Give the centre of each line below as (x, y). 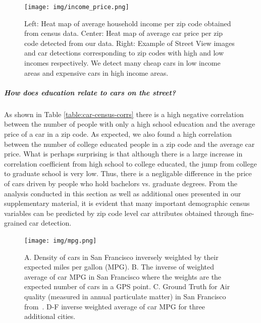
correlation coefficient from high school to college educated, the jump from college (130, 163)
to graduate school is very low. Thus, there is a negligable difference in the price (128, 173)
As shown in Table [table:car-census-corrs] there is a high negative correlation (124, 114)
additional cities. (50, 316)
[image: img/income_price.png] (77, 7)
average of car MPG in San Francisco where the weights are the (123, 276)
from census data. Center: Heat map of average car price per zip (124, 33)
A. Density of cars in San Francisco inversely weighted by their (121, 257)
